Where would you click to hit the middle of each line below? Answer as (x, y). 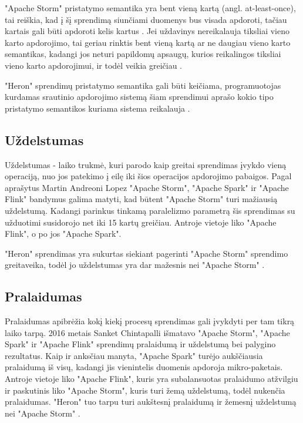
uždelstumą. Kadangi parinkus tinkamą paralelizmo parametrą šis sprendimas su (150, 210)
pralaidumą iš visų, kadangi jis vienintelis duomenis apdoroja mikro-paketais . (144, 367)
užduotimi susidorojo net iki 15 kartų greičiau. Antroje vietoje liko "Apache (141, 222)
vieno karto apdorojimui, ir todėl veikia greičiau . (93, 65)
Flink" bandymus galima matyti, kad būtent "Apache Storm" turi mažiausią (141, 199)
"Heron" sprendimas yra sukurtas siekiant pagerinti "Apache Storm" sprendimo (147, 253)
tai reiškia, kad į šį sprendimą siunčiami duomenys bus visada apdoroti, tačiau (146, 19)
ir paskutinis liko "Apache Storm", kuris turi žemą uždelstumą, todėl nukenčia (145, 390)
